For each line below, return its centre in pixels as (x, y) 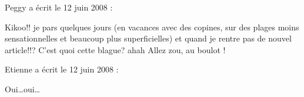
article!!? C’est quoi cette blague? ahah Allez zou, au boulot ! (115, 49)
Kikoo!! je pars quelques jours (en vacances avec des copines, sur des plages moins (152, 27)
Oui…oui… (23, 89)
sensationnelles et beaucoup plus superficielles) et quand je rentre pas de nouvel (148, 38)
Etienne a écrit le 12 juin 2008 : (62, 69)
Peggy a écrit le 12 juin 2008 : (59, 7)
